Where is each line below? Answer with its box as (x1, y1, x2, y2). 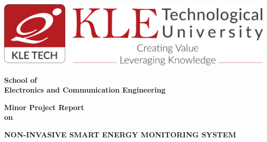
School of (4, 74, 37, 85)
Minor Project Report (4, 101, 84, 112)
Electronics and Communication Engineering (4, 84, 166, 95)
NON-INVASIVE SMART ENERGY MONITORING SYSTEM (4, 129, 236, 139)
